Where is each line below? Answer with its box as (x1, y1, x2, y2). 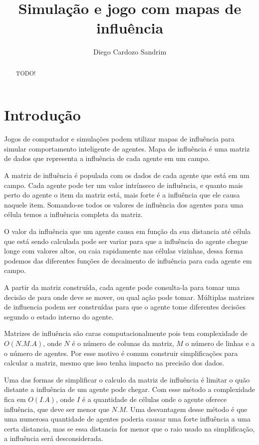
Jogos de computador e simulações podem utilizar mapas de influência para (4, 133, 235, 144)
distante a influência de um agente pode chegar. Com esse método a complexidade (4, 384, 256, 394)
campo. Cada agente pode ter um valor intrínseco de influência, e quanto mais (4, 179, 243, 190)
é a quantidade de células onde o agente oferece (82, 393, 227, 404)
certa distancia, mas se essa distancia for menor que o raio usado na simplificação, (4, 423, 255, 433)
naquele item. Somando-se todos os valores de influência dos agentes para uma (4, 199, 244, 209)
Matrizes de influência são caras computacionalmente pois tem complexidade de (4, 328, 248, 338)
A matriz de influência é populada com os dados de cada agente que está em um (4, 170, 250, 180)
